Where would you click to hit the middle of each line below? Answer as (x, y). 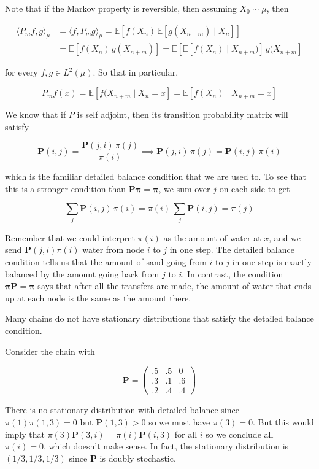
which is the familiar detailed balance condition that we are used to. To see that (156, 176)
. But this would (283, 421)
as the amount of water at (212, 237)
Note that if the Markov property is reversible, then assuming (121, 8)
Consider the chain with (50, 351)
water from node (113, 250)
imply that (25, 434)
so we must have (179, 421)
